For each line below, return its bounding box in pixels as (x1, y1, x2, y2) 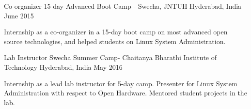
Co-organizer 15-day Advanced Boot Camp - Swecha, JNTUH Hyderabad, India (4, 1, 242, 11)
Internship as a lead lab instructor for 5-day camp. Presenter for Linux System (4, 78, 237, 88)
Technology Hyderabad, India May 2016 (4, 62, 123, 72)
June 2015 (4, 10, 34, 20)
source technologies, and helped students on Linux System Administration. (4, 36, 226, 46)
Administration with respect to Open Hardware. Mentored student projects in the (4, 88, 247, 98)
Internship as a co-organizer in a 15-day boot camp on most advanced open (4, 27, 228, 37)
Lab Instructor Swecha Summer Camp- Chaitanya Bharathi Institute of (4, 52, 217, 62)
